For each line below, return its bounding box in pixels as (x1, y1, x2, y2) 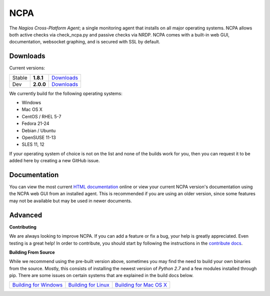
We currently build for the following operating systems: (9, 90, 122, 96)
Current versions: (9, 65, 45, 71)
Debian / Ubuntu (21, 127, 56, 133)
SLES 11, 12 (21, 141, 44, 147)
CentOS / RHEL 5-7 (21, 113, 61, 119)
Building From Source (9, 249, 55, 255)
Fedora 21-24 (21, 120, 49, 127)
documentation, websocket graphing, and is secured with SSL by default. (9, 39, 160, 45)
